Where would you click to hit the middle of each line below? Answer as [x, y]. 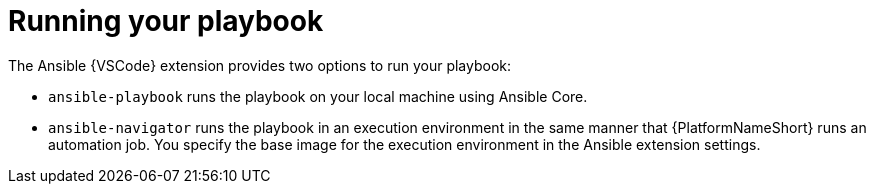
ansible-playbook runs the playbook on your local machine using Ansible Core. [318, 96]
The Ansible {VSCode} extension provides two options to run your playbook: [260, 65]
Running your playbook [166, 21]
